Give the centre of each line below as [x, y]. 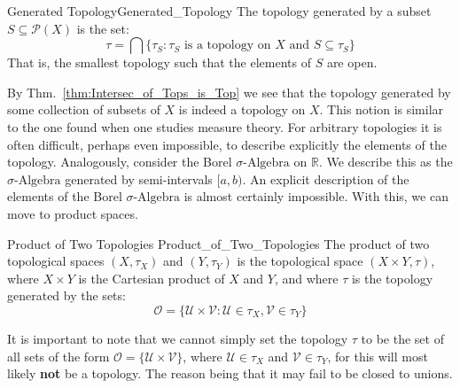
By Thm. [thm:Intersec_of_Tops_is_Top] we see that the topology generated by [229, 92]
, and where [306, 278]
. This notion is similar [382, 109]
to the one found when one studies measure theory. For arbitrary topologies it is [225, 126]
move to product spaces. [73, 213]
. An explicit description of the [326, 178]
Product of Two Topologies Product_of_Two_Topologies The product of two [218, 243]
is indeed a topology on [242, 109]
